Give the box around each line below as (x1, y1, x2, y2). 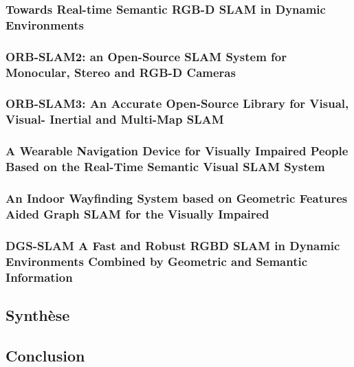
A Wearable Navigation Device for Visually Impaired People (5, 142, 349, 159)
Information (5, 268, 73, 285)
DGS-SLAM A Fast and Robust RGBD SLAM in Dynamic (5, 236, 340, 254)
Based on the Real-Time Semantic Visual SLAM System (5, 158, 325, 175)
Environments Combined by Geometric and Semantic (5, 252, 308, 269)
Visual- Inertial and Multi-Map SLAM (5, 111, 224, 128)
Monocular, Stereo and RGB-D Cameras (5, 63, 236, 80)
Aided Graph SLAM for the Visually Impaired (5, 205, 269, 222)
